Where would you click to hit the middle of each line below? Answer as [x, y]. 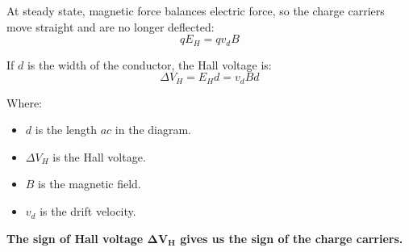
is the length [66, 130]
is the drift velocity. [88, 211]
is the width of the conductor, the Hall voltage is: [149, 64]
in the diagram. [153, 130]
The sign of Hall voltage [75, 238]
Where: [24, 102]
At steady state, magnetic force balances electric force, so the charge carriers [196, 10]
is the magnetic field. [90, 184]
